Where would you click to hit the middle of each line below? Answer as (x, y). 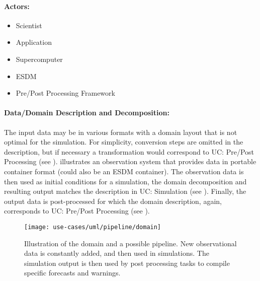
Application (34, 42)
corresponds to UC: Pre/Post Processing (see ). (77, 211)
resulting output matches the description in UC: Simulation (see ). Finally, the (125, 191)
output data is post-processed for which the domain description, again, (113, 201)
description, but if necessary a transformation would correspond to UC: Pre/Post (129, 151)
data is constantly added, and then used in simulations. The (117, 253)
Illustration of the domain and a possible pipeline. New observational (131, 243)
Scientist (29, 25)
